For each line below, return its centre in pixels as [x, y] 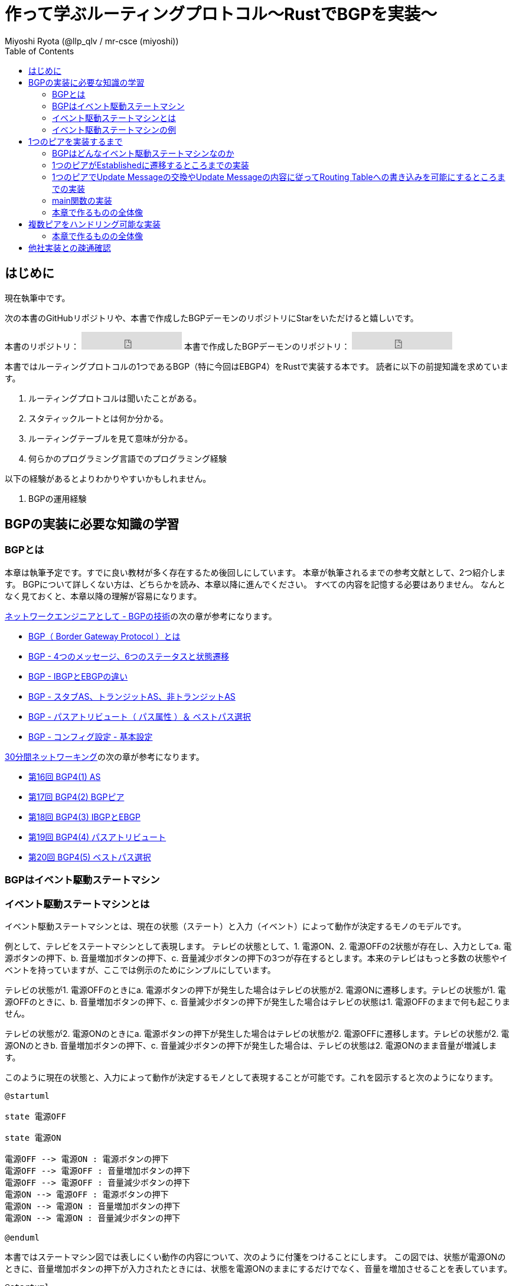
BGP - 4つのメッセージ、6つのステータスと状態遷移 [129, 656]
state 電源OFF [35, 1116]
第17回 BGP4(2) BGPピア [76, 797]
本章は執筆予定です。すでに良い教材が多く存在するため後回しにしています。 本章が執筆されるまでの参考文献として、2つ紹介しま [255, 572]
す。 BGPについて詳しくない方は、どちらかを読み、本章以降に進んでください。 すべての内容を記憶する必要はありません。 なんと [255, 584]
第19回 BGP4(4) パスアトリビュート [97, 837]
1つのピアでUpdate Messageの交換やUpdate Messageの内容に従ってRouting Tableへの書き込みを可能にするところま [279, 177]
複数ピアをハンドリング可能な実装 [94, 224]
